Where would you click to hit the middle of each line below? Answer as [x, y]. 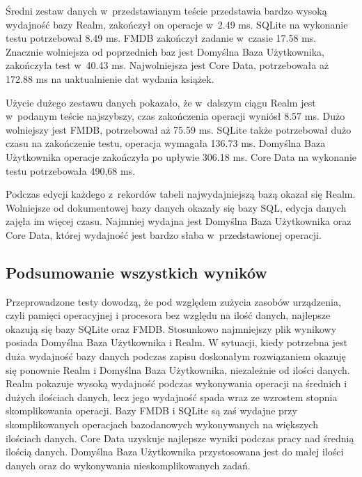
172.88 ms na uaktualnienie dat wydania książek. [110, 78]
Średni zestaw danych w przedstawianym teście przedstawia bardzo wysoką [166, 10]
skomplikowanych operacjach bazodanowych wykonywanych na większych [162, 424]
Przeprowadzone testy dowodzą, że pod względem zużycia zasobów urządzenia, [173, 301]
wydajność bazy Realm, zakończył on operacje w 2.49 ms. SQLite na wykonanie [177, 24]
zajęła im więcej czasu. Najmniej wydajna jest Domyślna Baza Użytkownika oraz [179, 221]
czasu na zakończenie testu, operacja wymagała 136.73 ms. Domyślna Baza [166, 143]
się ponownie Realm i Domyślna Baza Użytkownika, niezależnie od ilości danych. [178, 369]
